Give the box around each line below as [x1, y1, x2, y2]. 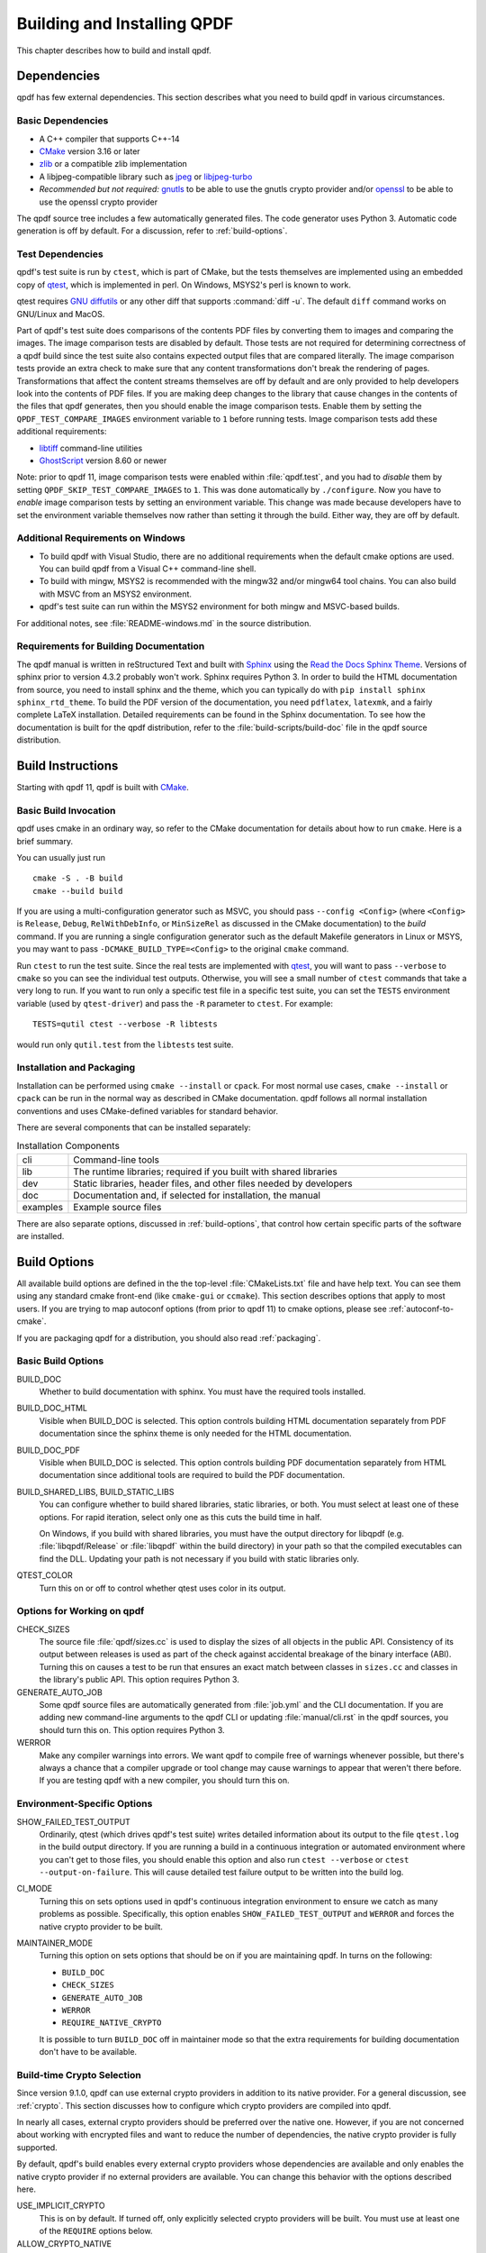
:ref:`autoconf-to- [388, 1303, 454, 1314]
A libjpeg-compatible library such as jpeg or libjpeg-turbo [39, 171, 253, 182]
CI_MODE [16, 1884, 53, 1894]
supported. [16, 2141, 58, 2153]
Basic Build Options [16, 1355, 104, 1367]
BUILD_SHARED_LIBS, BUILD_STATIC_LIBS [16, 1486, 175, 1497]
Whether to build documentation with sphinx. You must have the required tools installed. [39, 1386, 366, 1397]
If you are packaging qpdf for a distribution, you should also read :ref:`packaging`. [16, 1332, 321, 1343]
